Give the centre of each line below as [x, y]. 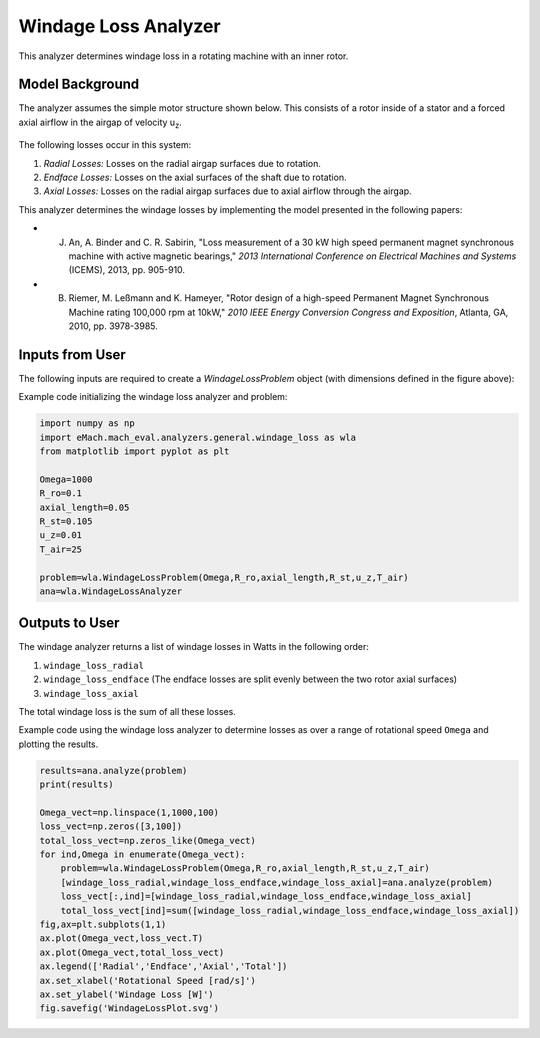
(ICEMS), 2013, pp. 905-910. [126, 270]
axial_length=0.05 [84, 507]
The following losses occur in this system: [105, 145]
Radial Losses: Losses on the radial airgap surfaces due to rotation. [182, 163]
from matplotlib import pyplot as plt [134, 451]
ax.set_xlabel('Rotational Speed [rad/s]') [148, 980]
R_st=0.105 [66, 521]
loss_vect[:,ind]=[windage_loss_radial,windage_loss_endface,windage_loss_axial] [266, 896]
